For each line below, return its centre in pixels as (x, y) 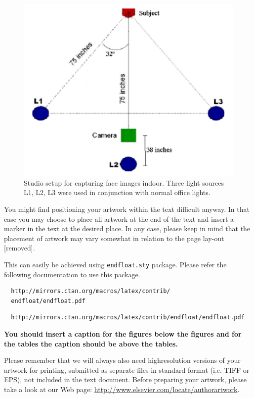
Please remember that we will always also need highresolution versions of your (122, 360)
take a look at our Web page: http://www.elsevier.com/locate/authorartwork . (122, 389)
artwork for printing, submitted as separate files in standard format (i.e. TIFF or (127, 370)
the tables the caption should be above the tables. (91, 343)
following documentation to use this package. (72, 274)
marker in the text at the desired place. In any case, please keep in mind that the (127, 228)
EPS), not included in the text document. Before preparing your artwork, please (125, 379)
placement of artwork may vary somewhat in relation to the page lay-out (114, 238)
